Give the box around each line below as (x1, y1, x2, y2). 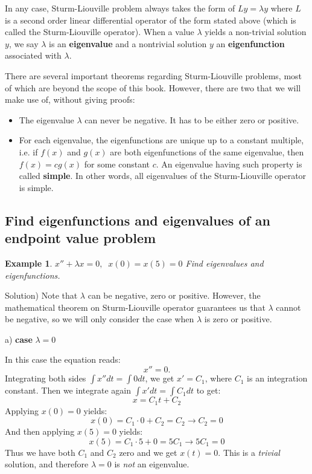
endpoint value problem (5, 229, 156, 247)
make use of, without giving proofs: (5, 93, 135, 106)
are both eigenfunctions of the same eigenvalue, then (110, 145, 304, 158)
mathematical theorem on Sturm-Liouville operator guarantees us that (5, 300, 266, 313)
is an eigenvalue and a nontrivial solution (49, 37, 207, 50)
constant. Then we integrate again (5, 384, 131, 397)
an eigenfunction (216, 37, 285, 50)
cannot (276, 300, 301, 313)
